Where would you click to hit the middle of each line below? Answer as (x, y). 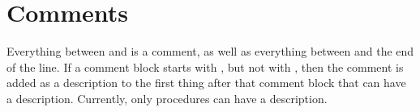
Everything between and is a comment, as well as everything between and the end (210, 51)
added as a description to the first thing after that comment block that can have (206, 83)
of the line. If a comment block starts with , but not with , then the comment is (205, 66)
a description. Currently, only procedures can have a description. (167, 98)
